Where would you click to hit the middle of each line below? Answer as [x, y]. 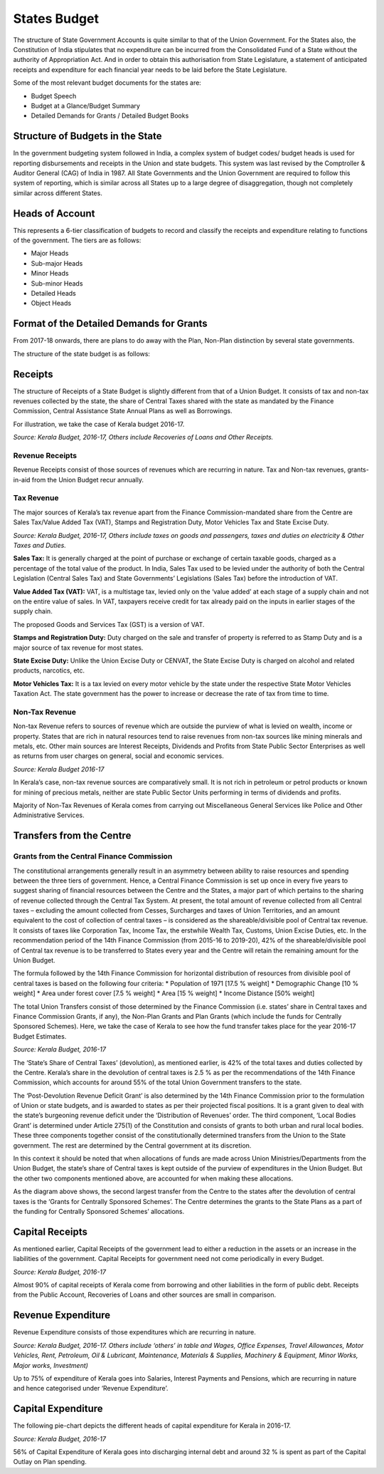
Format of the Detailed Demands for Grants [110, 324]
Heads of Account [54, 213]
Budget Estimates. [40, 1036]
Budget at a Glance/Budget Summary [85, 105]
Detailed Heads [53, 293]
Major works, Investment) [51, 1365]
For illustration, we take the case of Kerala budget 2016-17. [99, 424]
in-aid [22, 479]
